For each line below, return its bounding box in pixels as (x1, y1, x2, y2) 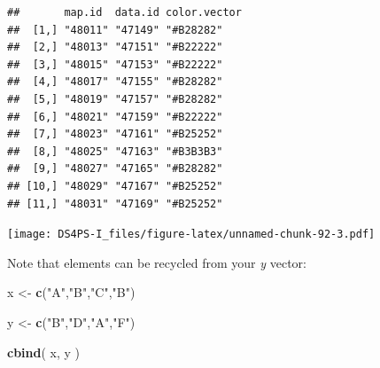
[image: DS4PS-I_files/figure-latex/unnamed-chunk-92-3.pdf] (7, 228, 376, 241)
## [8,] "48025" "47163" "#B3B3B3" (7, 145, 223, 158)
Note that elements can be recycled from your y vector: (7, 253, 306, 271)
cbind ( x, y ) (7, 342, 81, 361)
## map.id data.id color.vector (7, 6, 242, 19)
